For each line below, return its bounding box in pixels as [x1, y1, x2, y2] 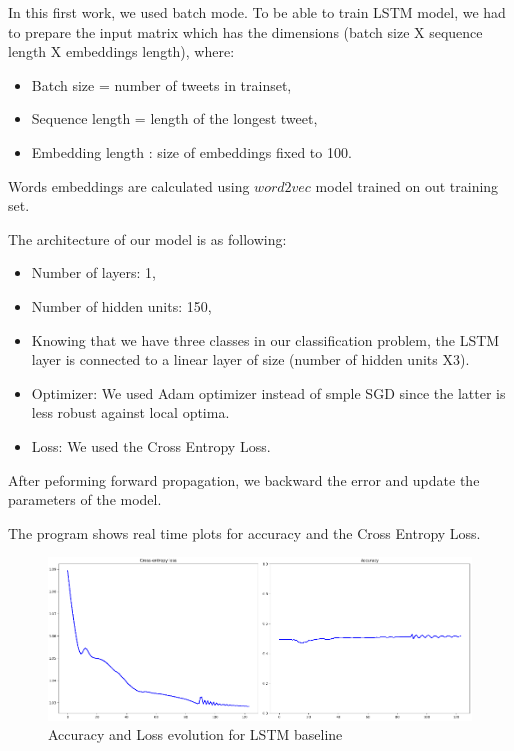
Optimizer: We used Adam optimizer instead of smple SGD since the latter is [31, 382, 506, 403]
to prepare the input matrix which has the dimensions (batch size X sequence [8, 21, 483, 42]
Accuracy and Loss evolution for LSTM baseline [48, 724, 343, 745]
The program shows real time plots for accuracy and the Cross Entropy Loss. [8, 522, 481, 543]
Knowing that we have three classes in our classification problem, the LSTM [31, 329, 500, 350]
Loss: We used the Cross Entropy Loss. [31, 435, 271, 456]
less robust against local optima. [31, 402, 230, 423]
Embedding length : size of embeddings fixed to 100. [31, 141, 352, 162]
